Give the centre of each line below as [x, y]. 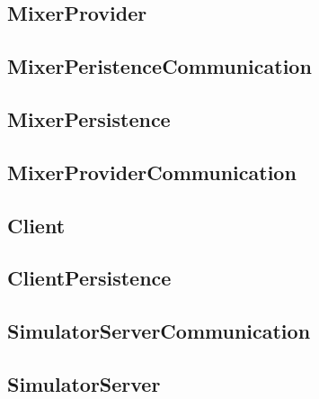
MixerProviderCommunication [152, 172]
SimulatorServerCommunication [159, 331]
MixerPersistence [89, 118]
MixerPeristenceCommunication [159, 66]
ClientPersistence [89, 278]
